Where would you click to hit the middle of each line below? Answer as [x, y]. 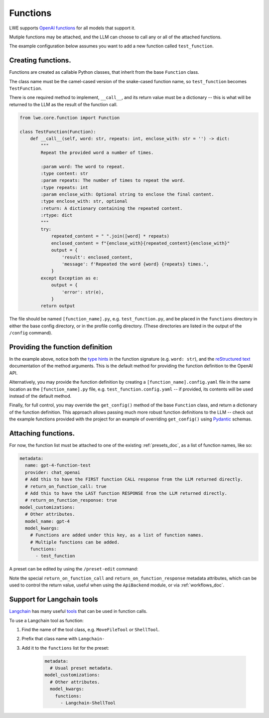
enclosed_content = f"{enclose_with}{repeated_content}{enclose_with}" [140, 243]
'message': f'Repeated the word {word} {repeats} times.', [135, 264]
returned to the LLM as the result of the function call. [64, 104]
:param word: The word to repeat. [83, 166]
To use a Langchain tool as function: [47, 620]
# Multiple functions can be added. [75, 542]
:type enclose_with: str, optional [84, 201]
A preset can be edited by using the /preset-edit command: [74, 569]
